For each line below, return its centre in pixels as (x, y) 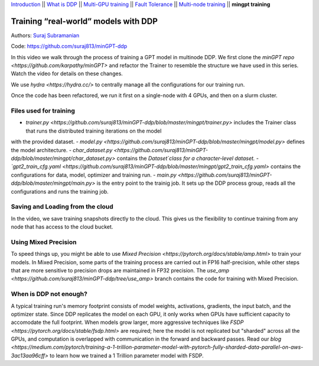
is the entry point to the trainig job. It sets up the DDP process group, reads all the (196, 183)
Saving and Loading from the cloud (62, 207)
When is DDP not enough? (49, 294)
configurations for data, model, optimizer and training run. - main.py (94, 175)
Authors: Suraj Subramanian (45, 35)
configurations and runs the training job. (60, 191)
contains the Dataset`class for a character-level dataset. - (188, 158)
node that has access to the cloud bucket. (62, 227)
